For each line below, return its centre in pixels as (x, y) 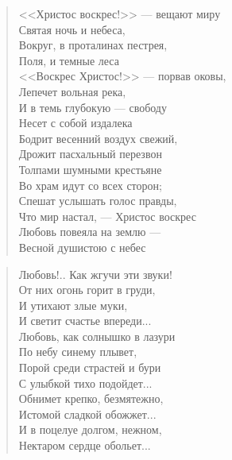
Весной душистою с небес (82, 247)
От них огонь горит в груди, (87, 290)
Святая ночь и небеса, (72, 29)
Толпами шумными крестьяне (90, 169)
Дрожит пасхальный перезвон (90, 154)
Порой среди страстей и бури (90, 367)
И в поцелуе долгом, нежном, (90, 429)
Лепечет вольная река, (72, 91)
